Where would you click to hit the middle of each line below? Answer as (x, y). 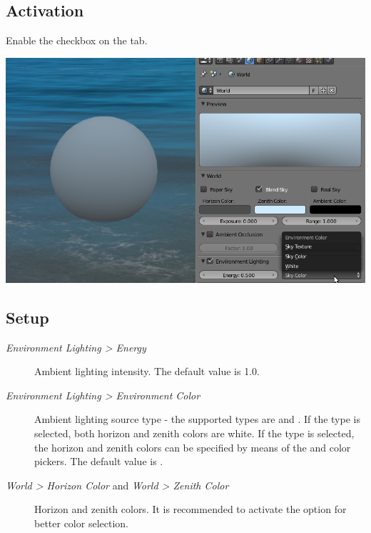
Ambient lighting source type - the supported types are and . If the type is (197, 419)
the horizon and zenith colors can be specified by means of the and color (193, 447)
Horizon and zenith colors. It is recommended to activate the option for (190, 509)
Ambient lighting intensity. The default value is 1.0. (147, 371)
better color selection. (81, 523)
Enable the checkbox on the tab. (77, 40)
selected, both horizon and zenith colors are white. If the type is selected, (194, 433)
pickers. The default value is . (99, 461)
